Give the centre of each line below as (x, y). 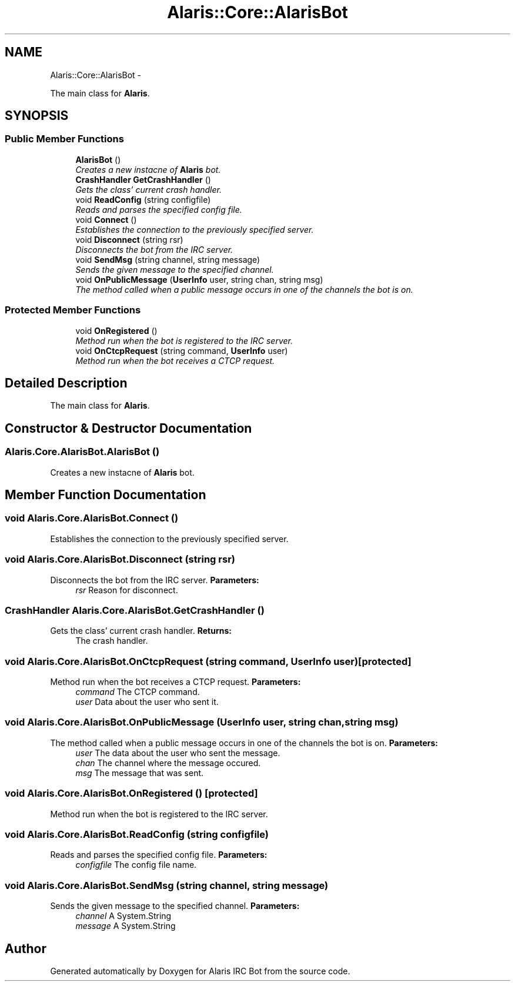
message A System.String (126, 926)
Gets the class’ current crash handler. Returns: (141, 631)
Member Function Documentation (106, 495)
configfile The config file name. (136, 865)
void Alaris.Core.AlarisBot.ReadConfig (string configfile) (137, 834)
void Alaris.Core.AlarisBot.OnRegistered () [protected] (131, 793)
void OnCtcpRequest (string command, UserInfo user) (182, 350)
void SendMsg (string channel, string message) (168, 259)
